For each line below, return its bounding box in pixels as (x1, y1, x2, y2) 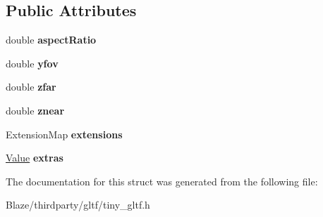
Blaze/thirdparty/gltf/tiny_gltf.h (6, 197, 150, 212)
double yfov (6, 55, 59, 70)
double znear (6, 103, 65, 117)
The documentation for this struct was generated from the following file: (6, 173, 318, 188)
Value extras (6, 150, 63, 165)
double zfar (6, 79, 56, 94)
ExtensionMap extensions (6, 126, 123, 141)
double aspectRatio (6, 32, 97, 47)
